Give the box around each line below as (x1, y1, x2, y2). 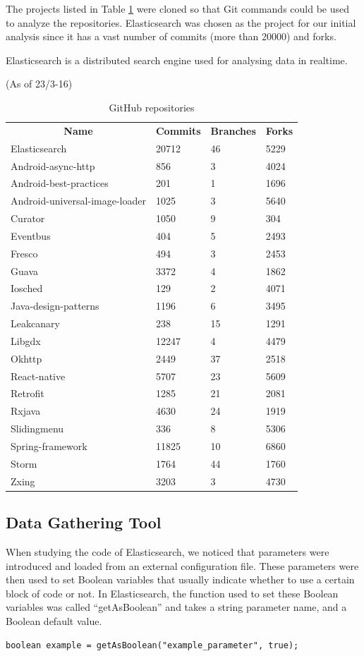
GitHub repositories (109, 99, 195, 114)
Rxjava (11, 403, 41, 418)
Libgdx (11, 333, 41, 348)
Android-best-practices (11, 176, 109, 190)
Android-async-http (11, 158, 95, 173)
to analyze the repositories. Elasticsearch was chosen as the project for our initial (6, 15, 356, 30)
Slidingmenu (11, 421, 64, 436)
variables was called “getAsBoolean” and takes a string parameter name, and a (6, 600, 347, 614)
